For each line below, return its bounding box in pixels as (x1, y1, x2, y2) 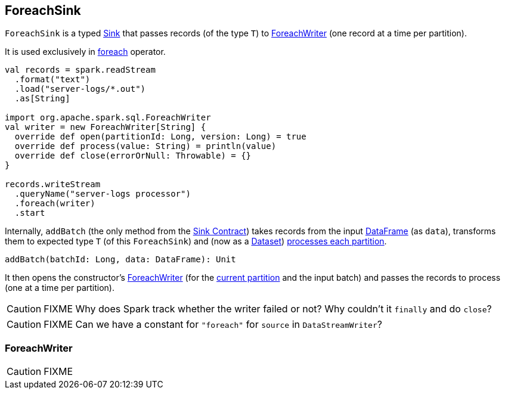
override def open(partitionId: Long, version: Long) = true (14, 132, 306, 142)
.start (14, 208, 45, 218)
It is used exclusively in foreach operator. (5, 46, 166, 57)
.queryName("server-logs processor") (14, 189, 191, 199)
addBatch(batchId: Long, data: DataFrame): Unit (5, 255, 236, 265)
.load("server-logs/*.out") (14, 84, 146, 94)
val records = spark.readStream (5, 65, 156, 75)
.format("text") (14, 75, 91, 85)
